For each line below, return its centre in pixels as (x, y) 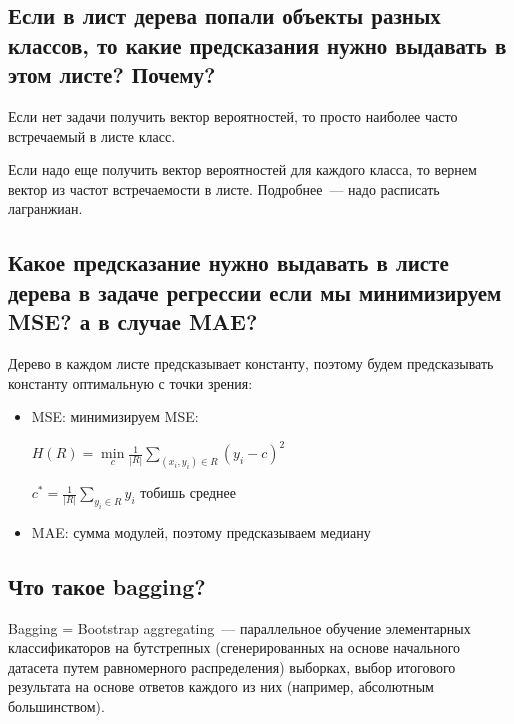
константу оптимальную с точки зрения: (130, 382)
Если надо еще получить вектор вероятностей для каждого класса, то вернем (242, 169)
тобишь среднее (188, 492)
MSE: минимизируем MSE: (115, 416)
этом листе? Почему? (112, 74)
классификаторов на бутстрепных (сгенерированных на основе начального (234, 647)
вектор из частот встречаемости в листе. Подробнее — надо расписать (224, 188)
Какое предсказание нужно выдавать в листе (228, 262)
